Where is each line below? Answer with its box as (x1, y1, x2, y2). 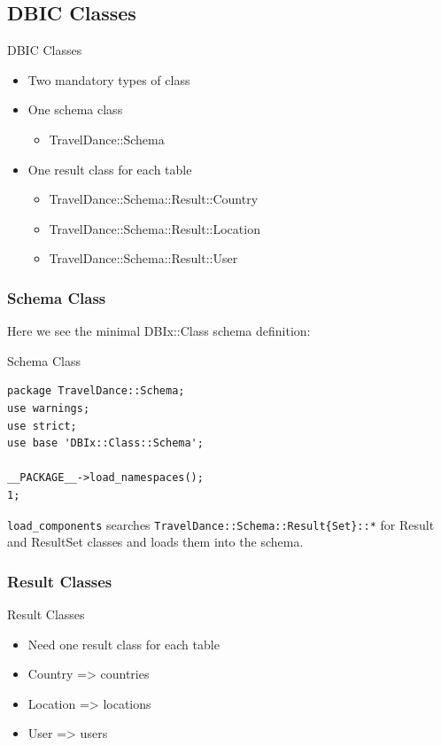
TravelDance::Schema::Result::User (49, 249, 238, 268)
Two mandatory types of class (27, 70, 190, 89)
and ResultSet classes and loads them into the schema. (7, 532, 304, 551)
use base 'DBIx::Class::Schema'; (7, 437, 204, 450)
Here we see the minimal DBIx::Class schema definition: (7, 322, 311, 340)
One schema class (27, 100, 123, 119)
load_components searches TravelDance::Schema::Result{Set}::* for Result (7, 515, 435, 533)
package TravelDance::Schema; (7, 385, 185, 398)
